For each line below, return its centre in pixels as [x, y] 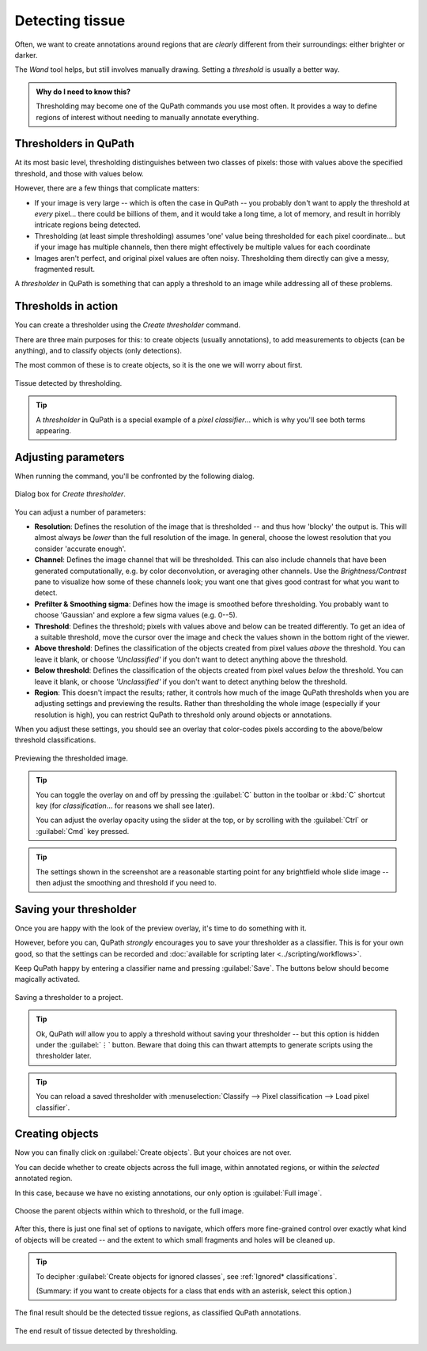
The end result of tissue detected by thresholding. [96, 1330]
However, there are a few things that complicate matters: [107, 188]
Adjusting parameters [70, 457]
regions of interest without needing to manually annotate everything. [147, 117]
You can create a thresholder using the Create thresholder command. [128, 325]
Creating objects [57, 1134]
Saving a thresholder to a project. [69, 997]
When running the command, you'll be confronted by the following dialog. [134, 476]
